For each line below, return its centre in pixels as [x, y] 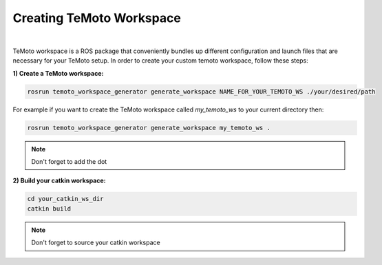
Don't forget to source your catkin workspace [96, 243]
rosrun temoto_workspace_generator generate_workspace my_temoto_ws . [149, 128]
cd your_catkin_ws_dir [65, 199]
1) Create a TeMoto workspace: [58, 73]
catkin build [49, 209]
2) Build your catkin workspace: [59, 181]
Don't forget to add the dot [69, 162]
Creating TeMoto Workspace [97, 18]
